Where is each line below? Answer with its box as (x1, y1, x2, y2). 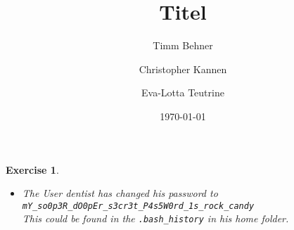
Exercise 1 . (6, 162, 59, 177)
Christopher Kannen (139, 61, 227, 76)
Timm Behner (153, 38, 213, 53)
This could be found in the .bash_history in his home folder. (22, 211, 289, 226)
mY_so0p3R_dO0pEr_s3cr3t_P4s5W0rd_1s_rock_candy (22, 200, 255, 211)
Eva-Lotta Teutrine (141, 85, 224, 100)
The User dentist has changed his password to (22, 186, 218, 200)
